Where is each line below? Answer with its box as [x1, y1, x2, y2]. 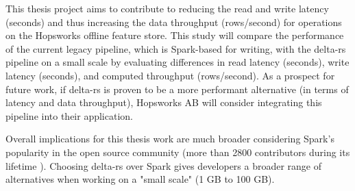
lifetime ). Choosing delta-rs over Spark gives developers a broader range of [5, 158, 322, 173]
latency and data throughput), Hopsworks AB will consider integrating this [5, 95, 322, 110]
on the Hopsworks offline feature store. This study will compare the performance [5, 28, 344, 42]
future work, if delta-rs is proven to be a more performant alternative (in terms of [5, 81, 349, 96]
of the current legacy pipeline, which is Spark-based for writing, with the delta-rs [5, 41, 346, 55]
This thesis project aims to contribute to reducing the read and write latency [5, 1, 329, 15]
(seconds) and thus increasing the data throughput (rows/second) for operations [5, 14, 342, 29]
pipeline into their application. [5, 108, 133, 123]
